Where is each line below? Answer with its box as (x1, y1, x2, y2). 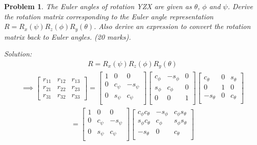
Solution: (4, 48, 32, 59)
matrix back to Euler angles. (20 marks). (4, 31, 131, 42)
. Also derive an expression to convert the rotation (94, 21, 251, 32)
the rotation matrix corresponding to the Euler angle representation (4, 11, 214, 21)
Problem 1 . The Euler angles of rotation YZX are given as (4, 1, 192, 11)
